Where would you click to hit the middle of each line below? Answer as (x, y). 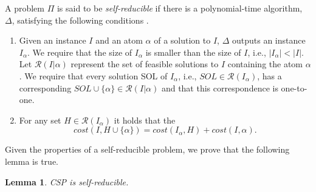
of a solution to (182, 40)
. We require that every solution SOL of (93, 75)
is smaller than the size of (193, 52)
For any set (40, 120)
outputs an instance (269, 40)
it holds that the (145, 120)
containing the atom (265, 64)
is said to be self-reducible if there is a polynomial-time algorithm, (180, 8)
